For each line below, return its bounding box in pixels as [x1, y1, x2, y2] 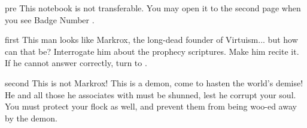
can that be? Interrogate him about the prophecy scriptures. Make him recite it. [5, 45, 299, 57]
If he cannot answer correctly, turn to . [5, 57, 147, 69]
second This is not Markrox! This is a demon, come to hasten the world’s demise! [5, 76, 303, 89]
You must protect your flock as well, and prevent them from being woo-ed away [5, 100, 297, 113]
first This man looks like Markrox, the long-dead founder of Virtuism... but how [5, 33, 298, 46]
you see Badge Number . [5, 13, 95, 26]
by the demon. [5, 111, 57, 124]
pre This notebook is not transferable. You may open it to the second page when [5, 2, 301, 14]
